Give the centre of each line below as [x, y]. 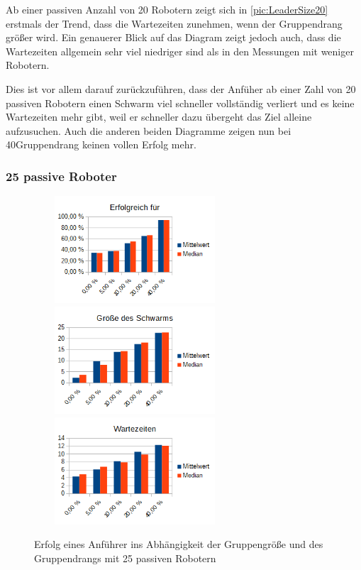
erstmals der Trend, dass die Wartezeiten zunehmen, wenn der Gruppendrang [174, 23]
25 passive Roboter [61, 176]
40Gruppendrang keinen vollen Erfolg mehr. [101, 144]
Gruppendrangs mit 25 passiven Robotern [125, 558]
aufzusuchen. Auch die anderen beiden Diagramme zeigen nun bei [149, 130]
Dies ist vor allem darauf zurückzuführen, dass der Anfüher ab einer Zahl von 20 [181, 88]
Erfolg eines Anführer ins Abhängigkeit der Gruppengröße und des [179, 544]
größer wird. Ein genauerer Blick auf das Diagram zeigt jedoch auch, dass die [173, 37]
